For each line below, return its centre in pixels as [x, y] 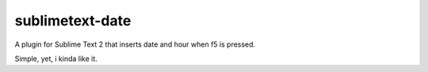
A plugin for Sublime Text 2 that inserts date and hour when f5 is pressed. [135, 44]
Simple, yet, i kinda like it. [56, 59]
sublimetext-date [73, 21]
